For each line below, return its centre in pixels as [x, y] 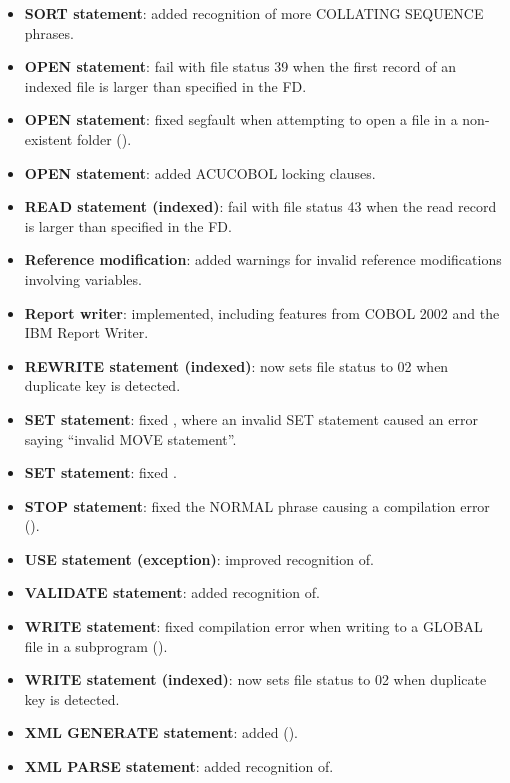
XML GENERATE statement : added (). [161, 732]
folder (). [104, 138]
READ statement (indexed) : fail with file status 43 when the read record [260, 206]
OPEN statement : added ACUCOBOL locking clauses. [200, 172]
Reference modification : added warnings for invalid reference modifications [263, 259]
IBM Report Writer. [86, 332]
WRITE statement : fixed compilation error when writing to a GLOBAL [253, 626]
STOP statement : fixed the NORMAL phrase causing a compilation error [257, 505]
